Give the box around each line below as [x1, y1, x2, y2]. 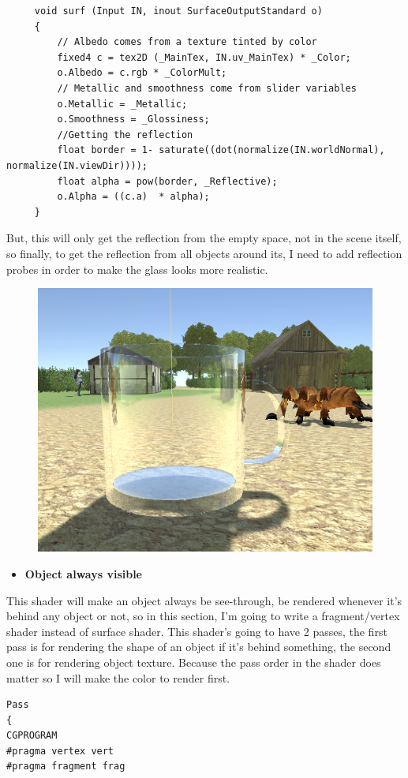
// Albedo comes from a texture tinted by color [57, 36, 317, 48]
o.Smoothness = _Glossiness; [57, 114, 210, 125]
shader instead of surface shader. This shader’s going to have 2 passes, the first [6, 623, 387, 639]
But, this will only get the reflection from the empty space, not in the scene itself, [6, 230, 402, 246]
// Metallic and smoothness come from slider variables [57, 82, 357, 94]
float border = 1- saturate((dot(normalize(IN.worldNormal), [57, 144, 385, 156]
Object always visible [24, 565, 143, 582]
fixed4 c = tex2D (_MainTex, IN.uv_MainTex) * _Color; [57, 51, 351, 63]
